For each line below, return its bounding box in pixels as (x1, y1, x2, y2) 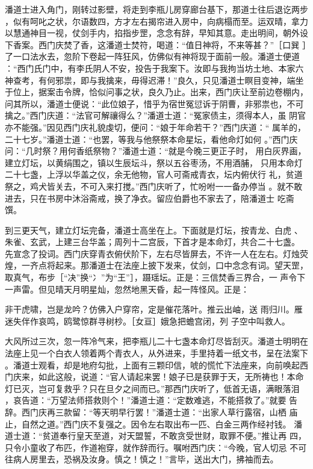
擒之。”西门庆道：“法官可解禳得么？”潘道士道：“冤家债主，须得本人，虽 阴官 (5, 109, 306, 122)
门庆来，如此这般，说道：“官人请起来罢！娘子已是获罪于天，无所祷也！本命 (5, 370, 304, 383)
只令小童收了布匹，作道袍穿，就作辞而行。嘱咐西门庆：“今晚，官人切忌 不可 (5, 441, 307, 453)
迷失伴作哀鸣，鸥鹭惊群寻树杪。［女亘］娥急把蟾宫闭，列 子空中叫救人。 (5, 314, 290, 327)
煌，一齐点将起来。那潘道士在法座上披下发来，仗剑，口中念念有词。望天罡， (5, 259, 308, 272)
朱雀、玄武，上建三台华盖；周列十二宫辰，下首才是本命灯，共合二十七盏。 (5, 235, 300, 248)
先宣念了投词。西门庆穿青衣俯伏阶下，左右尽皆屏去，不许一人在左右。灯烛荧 (5, 247, 308, 259)
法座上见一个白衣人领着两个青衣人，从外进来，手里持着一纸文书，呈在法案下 (5, 347, 308, 359)
